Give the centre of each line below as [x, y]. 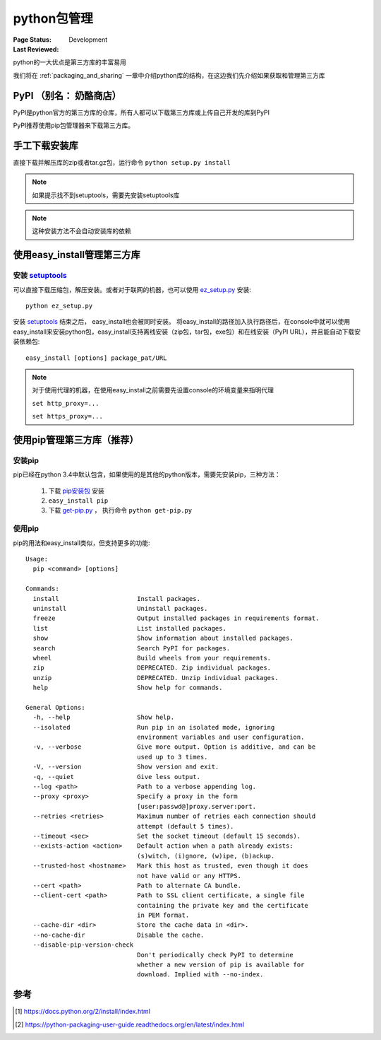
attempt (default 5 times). [185, 826]
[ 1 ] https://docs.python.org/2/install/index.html [83, 1012]
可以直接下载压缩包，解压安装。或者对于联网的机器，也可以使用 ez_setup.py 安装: [132, 289]
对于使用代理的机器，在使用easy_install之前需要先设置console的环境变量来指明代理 [153, 390]
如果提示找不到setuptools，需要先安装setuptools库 [106, 195]
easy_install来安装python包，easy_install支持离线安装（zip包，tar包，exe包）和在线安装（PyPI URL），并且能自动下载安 [187, 332]
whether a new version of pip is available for [220, 965]
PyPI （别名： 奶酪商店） [67, 95]
